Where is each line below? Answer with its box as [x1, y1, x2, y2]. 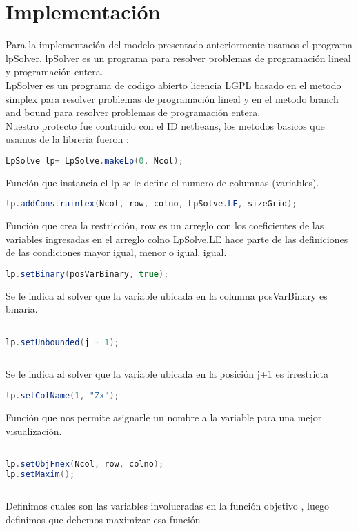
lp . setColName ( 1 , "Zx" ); [6, 391, 119, 401]
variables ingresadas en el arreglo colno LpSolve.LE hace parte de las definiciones [6, 231, 348, 246]
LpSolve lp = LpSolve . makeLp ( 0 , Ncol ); [6, 155, 183, 166]
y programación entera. [6, 64, 103, 79]
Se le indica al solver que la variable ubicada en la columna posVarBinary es [6, 288, 328, 302]
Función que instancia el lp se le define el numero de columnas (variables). [6, 175, 319, 189]
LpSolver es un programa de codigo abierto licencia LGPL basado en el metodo [6, 77, 341, 92]
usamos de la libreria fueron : [6, 132, 129, 146]
